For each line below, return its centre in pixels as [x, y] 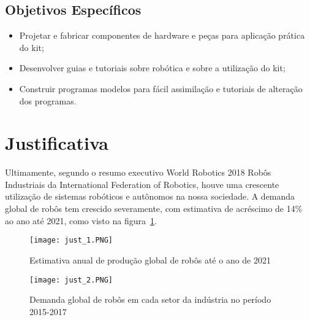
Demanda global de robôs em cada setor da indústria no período [150, 299]
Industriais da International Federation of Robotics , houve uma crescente [142, 184]
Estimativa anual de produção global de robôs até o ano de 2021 [150, 260]
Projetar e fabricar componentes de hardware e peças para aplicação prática [162, 35]
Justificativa [57, 143]
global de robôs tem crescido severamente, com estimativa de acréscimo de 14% [154, 209]
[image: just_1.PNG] [71, 240]
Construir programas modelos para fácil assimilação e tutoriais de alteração [161, 88]
